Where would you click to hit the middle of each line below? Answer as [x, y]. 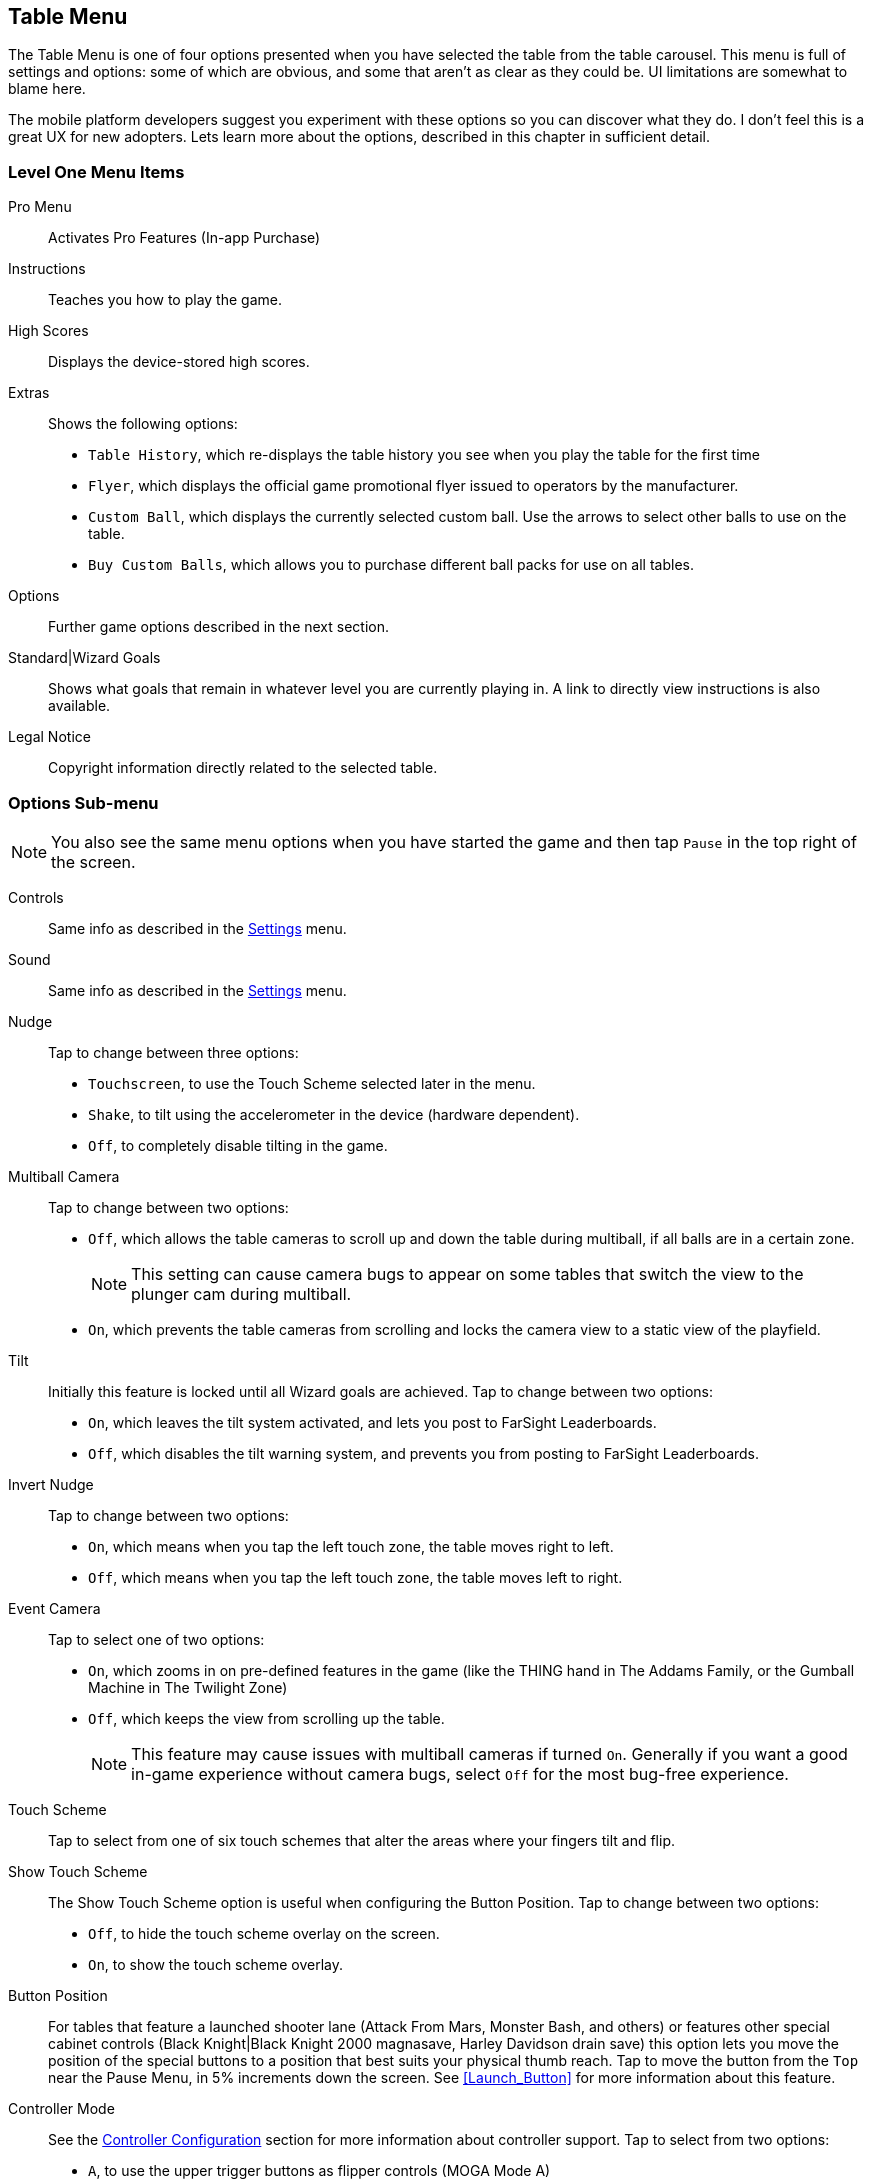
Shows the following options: [143, 424]
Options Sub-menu [83, 802]
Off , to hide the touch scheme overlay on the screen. [264, 1933]
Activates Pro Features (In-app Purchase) [184, 238]
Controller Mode [61, 2108]
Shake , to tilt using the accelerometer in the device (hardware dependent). [334, 1114]
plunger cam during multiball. [241, 1293]
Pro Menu [40, 207]
